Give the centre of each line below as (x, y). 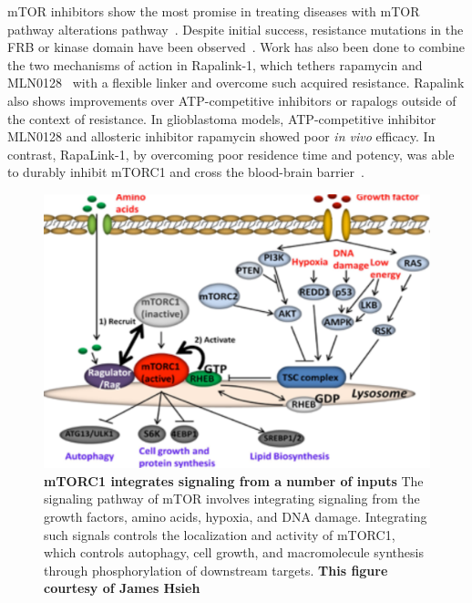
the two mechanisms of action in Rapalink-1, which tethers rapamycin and (215, 64)
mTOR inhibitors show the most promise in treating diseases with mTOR (214, 11)
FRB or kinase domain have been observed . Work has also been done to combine (236, 47)
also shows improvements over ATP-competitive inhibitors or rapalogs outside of (232, 100)
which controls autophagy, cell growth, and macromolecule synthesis (234, 552)
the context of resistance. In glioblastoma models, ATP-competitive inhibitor (222, 118)
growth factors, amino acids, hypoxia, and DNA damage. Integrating (236, 516)
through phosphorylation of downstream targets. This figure (216, 570)
